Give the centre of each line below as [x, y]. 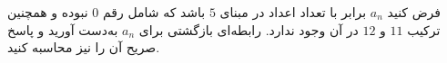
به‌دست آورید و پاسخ [63, 29]
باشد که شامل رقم [154, 12]
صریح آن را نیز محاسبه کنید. [84, 47]
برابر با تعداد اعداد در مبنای [293, 12]
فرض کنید [414, 12]
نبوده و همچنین [48, 12]
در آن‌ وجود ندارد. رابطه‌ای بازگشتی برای [249, 29]
